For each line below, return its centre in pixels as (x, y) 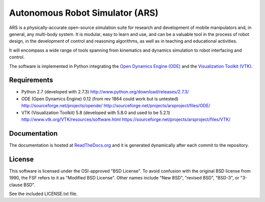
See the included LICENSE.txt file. (43, 194)
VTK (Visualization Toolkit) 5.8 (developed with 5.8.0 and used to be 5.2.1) (96, 113)
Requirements (31, 80)
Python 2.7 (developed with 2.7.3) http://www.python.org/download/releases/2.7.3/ (105, 92)
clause (16, 185)
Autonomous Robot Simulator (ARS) (84, 13)
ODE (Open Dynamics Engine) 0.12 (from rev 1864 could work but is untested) (100, 99)
